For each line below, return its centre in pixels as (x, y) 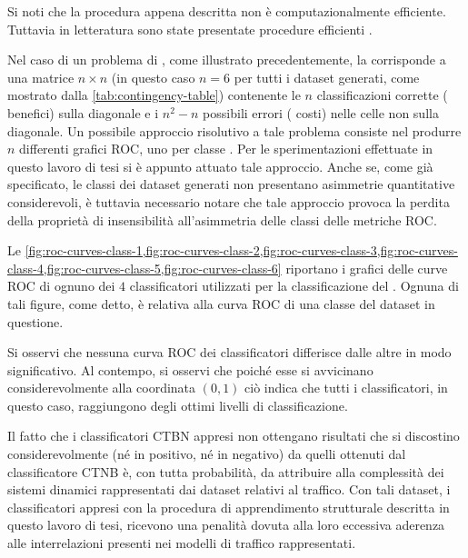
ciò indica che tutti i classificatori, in (346, 388)
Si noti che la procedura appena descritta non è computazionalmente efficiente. (227, 11)
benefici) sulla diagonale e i (83, 112)
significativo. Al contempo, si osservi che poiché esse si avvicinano (190, 369)
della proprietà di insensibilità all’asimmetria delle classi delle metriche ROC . (222, 219)
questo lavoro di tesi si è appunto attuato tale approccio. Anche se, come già (220, 166)
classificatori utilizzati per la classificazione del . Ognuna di (294, 286)
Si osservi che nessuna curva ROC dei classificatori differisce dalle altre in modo (229, 352)
